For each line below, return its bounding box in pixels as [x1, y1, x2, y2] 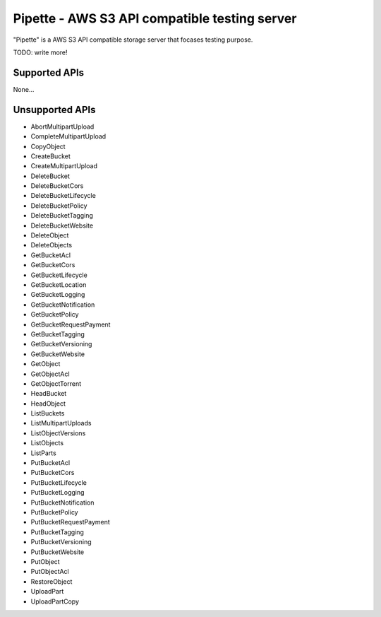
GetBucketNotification [30, 300, 95, 309]
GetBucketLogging [30, 290, 85, 299]
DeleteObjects [30, 241, 73, 249]
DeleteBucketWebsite [30, 221, 94, 230]
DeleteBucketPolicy [30, 201, 87, 210]
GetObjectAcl [30, 370, 70, 378]
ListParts [30, 449, 56, 457]
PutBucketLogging [30, 488, 85, 497]
